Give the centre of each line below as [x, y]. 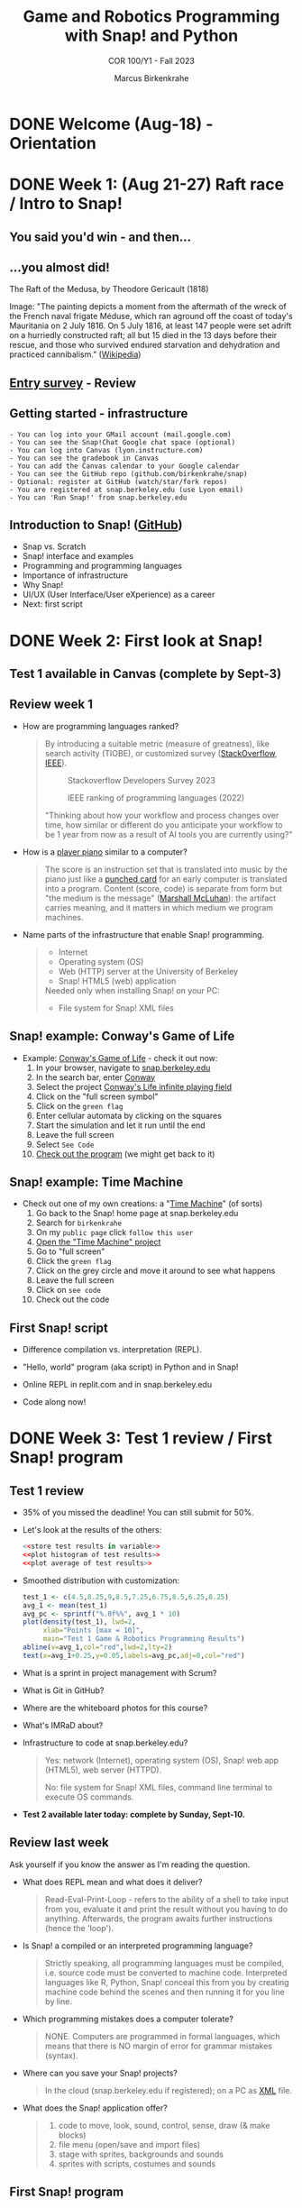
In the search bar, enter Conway [96, 1077]
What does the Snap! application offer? [95, 2108]
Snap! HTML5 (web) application [117, 981]
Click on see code [69, 1290]
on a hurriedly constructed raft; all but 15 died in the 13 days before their [143, 335]
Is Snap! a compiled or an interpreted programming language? [137, 1946]
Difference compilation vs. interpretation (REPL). [112, 1350]
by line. [58, 2001]
